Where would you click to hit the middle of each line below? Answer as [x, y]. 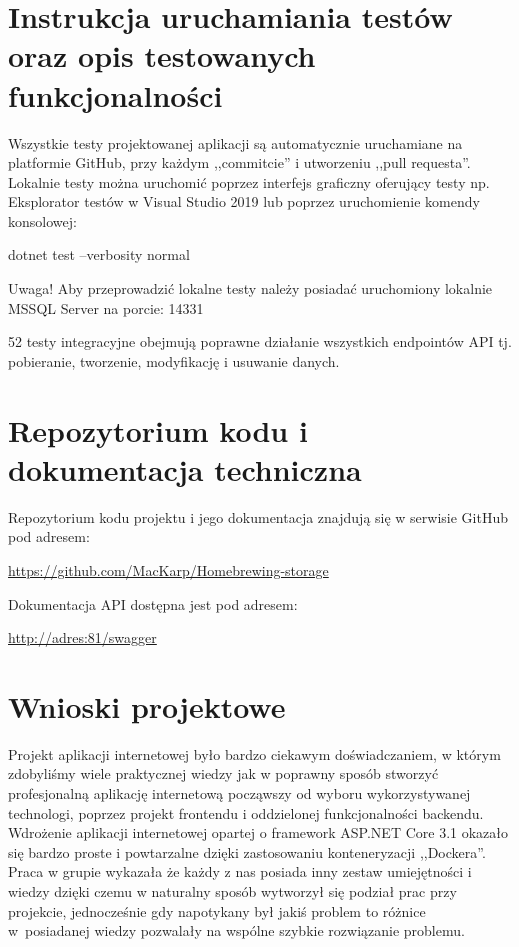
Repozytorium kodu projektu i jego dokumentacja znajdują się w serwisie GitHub [258, 516]
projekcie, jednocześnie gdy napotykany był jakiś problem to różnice [217, 910]
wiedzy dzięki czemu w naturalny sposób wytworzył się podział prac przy [232, 891]
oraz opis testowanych [162, 55]
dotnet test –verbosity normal [99, 254]
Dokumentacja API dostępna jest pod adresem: [153, 603]
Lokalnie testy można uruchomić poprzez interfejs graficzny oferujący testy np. [249, 181]
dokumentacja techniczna [185, 468]
